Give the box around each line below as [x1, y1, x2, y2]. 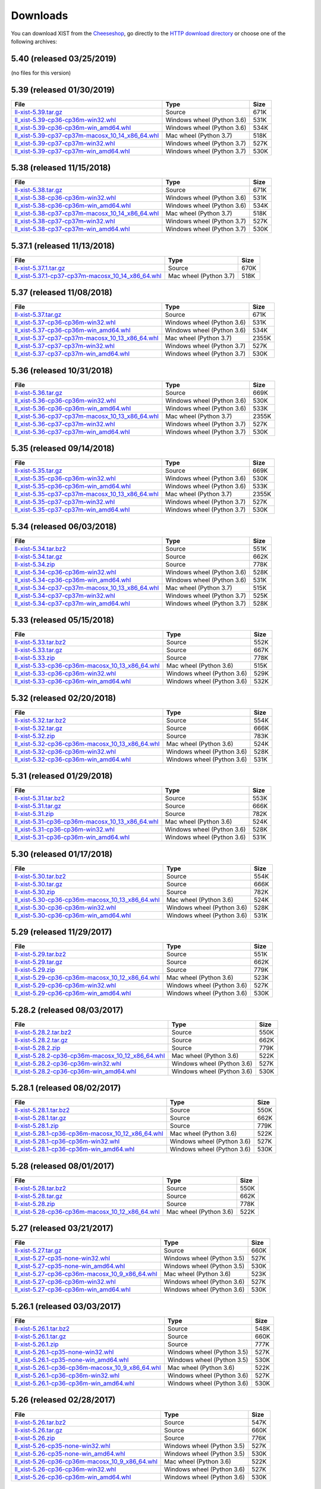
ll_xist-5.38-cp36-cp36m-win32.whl [14, 194, 116, 202]
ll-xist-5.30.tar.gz [14, 880, 62, 888]
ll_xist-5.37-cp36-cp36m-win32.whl [14, 319, 116, 327]
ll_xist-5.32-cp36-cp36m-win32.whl [14, 747, 116, 756]
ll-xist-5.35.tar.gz [14, 466, 62, 475]
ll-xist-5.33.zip [14, 654, 55, 662]
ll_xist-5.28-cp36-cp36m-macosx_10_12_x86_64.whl [14, 1207, 160, 1216]
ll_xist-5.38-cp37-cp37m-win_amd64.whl [14, 225, 130, 233]
